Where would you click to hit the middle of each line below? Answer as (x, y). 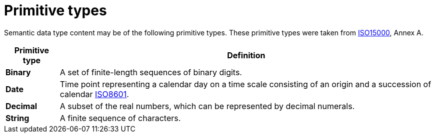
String (17, 118)
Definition (246, 55)
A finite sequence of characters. (120, 118)
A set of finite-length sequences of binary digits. (151, 72)
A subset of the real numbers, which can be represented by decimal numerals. (207, 106)
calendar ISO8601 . (94, 94)
